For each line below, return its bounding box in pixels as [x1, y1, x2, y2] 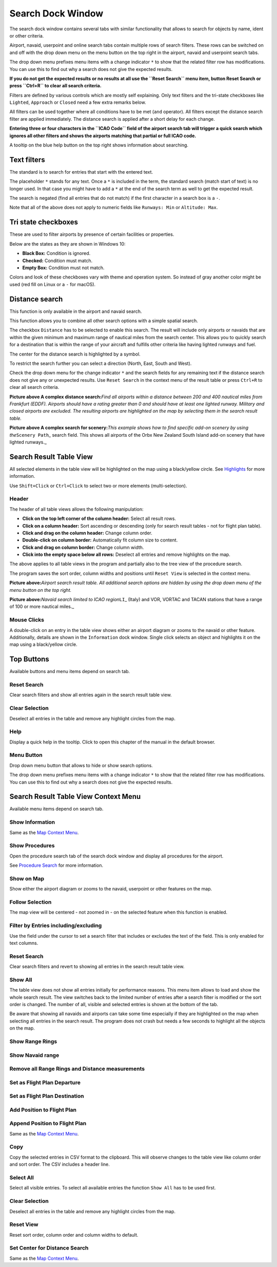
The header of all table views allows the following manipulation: [9, 506, 144, 512]
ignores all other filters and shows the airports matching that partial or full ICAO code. [9, 133, 196, 139]
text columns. [9, 940, 38, 946]
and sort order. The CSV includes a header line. [9, 1161, 110, 1167]
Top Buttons [9, 655, 50, 664]
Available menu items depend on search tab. [9, 806, 104, 812]
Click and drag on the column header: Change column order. [22, 530, 152, 536]
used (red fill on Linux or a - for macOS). [9, 281, 96, 287]
